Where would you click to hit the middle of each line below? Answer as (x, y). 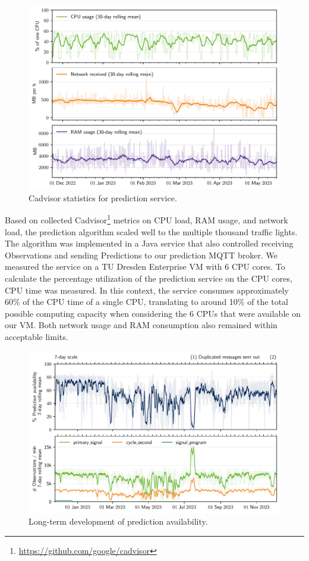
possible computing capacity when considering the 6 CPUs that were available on (153, 313)
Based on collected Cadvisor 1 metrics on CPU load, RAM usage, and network (146, 219)
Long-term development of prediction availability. (118, 521)
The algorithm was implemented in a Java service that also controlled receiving (149, 243)
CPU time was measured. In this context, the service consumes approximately (147, 290)
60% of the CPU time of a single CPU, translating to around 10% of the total (147, 302)
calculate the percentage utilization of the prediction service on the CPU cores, (149, 278)
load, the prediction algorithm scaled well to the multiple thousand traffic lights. (151, 231)
